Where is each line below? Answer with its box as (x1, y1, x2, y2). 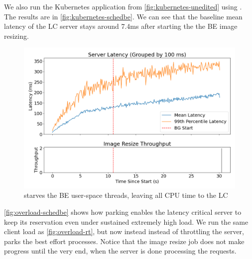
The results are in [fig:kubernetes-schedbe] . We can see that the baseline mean (4, 11, 243, 21)
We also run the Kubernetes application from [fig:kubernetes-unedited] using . (4, 1, 242, 11)
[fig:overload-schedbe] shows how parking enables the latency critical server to (4, 206, 242, 217)
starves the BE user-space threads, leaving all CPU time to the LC (24, 190, 228, 200)
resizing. (4, 30, 29, 41)
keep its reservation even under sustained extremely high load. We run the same (4, 216, 249, 227)
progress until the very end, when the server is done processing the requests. (4, 246, 237, 256)
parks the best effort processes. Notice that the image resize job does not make (4, 236, 245, 246)
